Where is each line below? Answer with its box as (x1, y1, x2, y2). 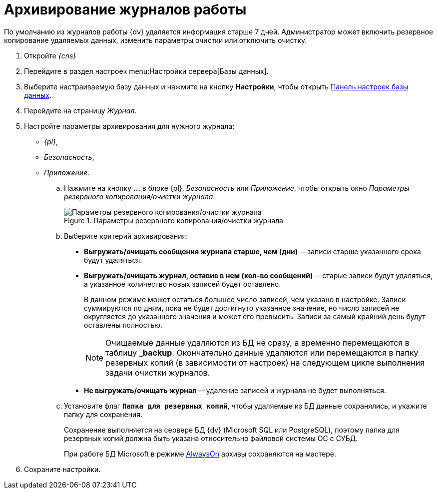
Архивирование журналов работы (4, 1, 247, 18)
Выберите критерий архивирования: (64, 231, 188, 240)
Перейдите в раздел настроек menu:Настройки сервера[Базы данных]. (24, 66, 269, 75)
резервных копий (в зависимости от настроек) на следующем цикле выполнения (105, 357, 425, 368)
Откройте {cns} (24, 51, 76, 60)
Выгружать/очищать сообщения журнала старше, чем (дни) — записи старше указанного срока (84, 247, 421, 256)
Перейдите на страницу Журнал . (24, 106, 137, 115)
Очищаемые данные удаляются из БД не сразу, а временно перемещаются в (105, 337, 410, 348)
